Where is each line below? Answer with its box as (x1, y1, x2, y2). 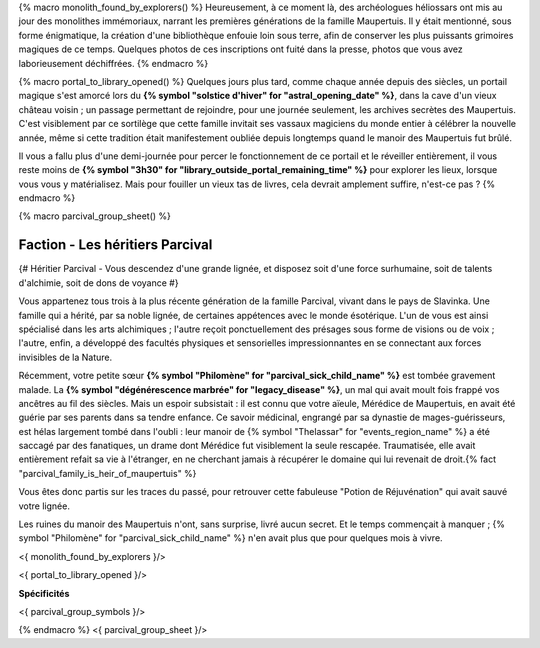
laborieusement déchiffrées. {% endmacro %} (18, 57, 209, 69)
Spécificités (18, 587, 70, 599)
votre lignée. (18, 500, 70, 512)
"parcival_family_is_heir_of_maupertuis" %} (18, 467, 197, 479)
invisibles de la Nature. (18, 351, 113, 363)
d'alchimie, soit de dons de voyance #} (18, 276, 179, 289)
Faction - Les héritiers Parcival (18, 236, 213, 254)
